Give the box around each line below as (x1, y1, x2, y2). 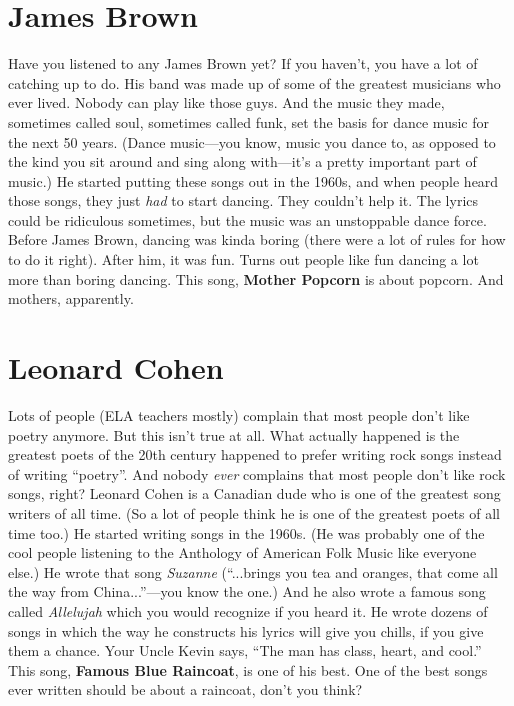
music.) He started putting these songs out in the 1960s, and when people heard (8, 170, 499, 191)
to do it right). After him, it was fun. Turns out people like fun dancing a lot (8, 249, 479, 270)
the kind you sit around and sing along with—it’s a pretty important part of (8, 151, 477, 172)
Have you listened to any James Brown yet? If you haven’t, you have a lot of (8, 53, 478, 74)
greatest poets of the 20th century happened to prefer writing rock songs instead (8, 444, 502, 465)
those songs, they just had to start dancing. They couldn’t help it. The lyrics (8, 190, 479, 211)
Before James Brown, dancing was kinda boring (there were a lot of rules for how (8, 229, 506, 250)
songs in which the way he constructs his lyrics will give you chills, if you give (8, 620, 484, 641)
